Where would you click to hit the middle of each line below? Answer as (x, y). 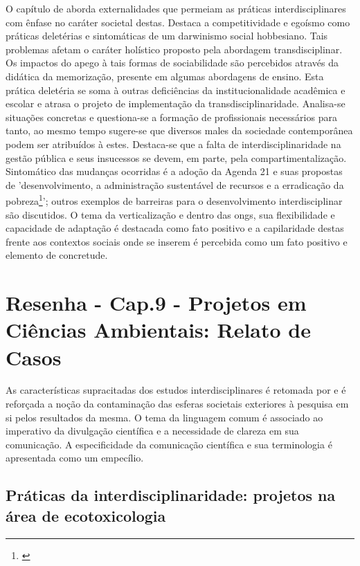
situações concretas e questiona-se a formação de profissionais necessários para (171, 117)
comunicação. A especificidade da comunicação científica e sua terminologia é (169, 444)
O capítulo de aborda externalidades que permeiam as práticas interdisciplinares (176, 8)
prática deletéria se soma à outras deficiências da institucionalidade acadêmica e (175, 90)
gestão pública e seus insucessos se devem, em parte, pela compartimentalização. (176, 157)
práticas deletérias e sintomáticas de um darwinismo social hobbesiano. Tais (167, 36)
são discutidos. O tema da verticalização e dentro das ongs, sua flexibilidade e (170, 214)
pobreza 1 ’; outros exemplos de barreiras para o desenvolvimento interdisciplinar (174, 200)
